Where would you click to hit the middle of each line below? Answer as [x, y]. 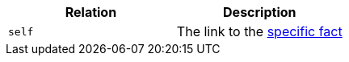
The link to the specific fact [259, 31]
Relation [91, 12]
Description [260, 12]
